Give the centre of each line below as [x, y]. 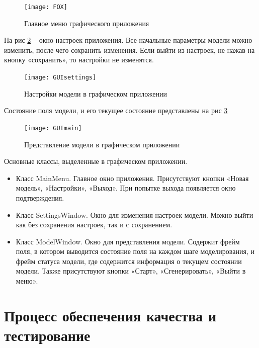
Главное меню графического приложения [87, 23]
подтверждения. [40, 197]
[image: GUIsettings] [60, 78]
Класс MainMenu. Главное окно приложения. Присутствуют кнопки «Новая [132, 178]
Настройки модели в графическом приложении [96, 93]
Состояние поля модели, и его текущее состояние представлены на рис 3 [116, 110]
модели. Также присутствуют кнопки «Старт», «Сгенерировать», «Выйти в [131, 271]
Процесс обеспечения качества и [110, 315]
